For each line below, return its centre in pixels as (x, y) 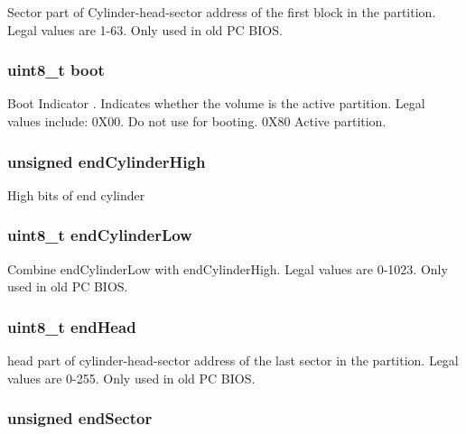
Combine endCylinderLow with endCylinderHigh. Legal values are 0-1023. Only (228, 268)
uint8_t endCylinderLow (100, 235)
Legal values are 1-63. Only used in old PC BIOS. (145, 29)
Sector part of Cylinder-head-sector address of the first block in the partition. (222, 12)
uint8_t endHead (72, 326)
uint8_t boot (56, 70)
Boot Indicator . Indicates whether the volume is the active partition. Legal (216, 103)
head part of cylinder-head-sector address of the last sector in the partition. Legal (233, 360)
